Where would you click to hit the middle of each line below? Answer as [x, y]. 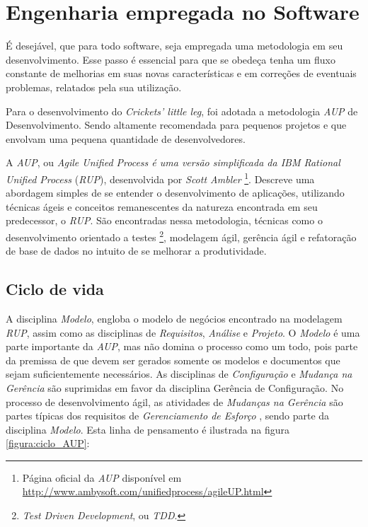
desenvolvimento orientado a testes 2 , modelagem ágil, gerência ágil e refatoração [181, 236]
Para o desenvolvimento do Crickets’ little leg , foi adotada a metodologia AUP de [182, 111]
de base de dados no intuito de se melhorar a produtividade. [136, 251]
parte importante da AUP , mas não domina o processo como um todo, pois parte [182, 346]
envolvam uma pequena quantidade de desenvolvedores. [126, 138]
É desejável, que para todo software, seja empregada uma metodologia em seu [174, 46]
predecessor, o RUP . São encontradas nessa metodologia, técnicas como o [164, 220]
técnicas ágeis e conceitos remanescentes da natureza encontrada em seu [162, 206]
